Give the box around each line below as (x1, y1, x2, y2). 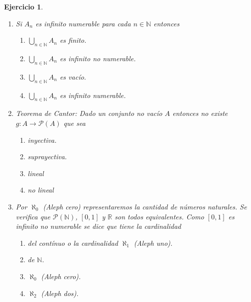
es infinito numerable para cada (35, 18, 131, 28)
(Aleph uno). (133, 237, 173, 248)
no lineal (27, 185, 54, 195)
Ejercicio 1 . (4, 1, 43, 11)
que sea (63, 117, 86, 128)
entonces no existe (172, 108, 228, 118)
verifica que (15, 211, 51, 221)
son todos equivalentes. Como (115, 211, 204, 221)
